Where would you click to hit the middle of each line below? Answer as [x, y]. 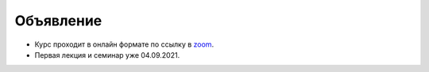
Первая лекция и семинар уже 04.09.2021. [107, 55]
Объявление [58, 21]
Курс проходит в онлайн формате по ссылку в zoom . [124, 44]
